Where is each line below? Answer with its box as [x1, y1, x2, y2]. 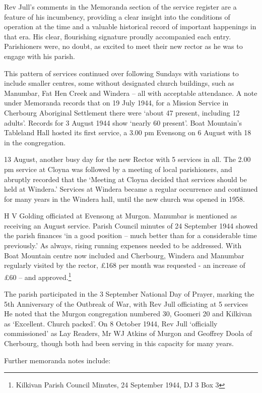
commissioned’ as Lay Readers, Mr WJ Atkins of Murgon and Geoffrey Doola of [4, 328, 252, 339]
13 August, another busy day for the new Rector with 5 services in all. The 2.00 [4, 154, 251, 164]
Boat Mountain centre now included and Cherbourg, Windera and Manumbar [4, 250, 244, 260]
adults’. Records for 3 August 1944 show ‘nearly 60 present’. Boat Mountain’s [4, 117, 242, 128]
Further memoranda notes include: [4, 355, 111, 365]
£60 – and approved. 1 [4, 270, 72, 282]
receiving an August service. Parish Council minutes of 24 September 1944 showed [4, 220, 258, 231]
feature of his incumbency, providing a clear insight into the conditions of [4, 11, 230, 22]
